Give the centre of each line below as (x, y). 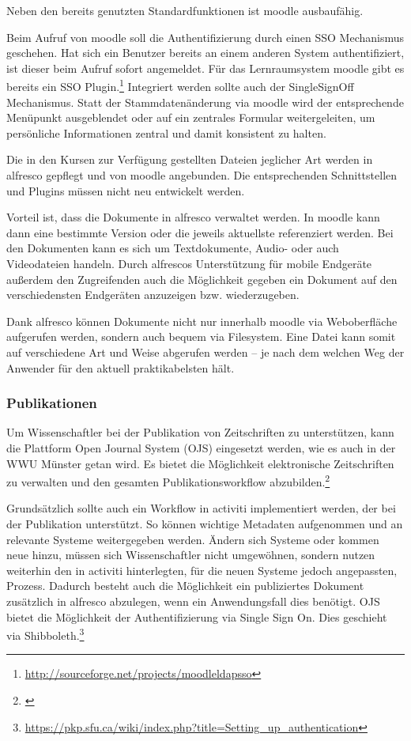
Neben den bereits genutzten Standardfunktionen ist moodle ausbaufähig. (185, 10)
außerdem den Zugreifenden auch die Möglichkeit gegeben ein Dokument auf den (202, 279)
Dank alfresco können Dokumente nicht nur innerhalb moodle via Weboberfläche (202, 321)
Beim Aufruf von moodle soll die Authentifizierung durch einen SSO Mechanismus (205, 37)
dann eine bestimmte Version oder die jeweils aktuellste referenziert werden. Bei (200, 232)
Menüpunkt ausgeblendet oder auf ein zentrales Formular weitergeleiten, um (191, 117)
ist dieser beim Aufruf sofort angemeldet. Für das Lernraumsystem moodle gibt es (205, 68)
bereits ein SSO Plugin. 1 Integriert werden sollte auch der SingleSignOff (180, 85)
